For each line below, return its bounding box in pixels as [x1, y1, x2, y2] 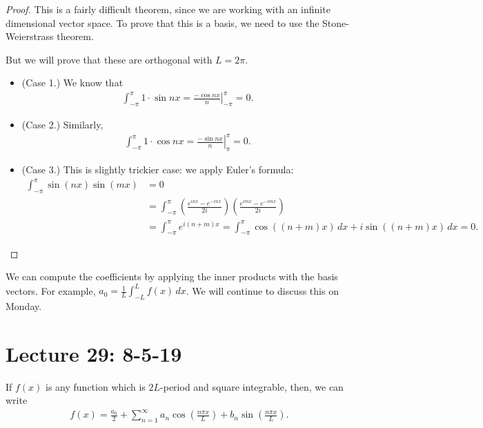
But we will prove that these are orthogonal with [6, 52, 213, 66]
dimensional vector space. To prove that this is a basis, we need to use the [6, 15, 319, 30]
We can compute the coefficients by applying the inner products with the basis [6, 269, 338, 284]
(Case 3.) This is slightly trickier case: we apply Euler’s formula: [21, 162, 294, 177]
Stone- [322, 15, 349, 30]
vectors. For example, [6, 283, 96, 298]
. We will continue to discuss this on [186, 283, 339, 298]
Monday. [6, 298, 42, 313]
